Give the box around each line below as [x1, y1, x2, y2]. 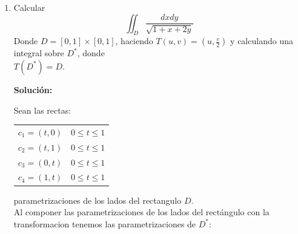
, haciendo [115, 34, 153, 47]
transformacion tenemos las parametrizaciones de [13, 217, 196, 230]
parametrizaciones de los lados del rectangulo [13, 193, 182, 206]
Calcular [13, 1, 45, 13]
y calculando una [230, 34, 293, 47]
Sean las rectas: [13, 103, 71, 116]
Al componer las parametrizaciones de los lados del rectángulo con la [13, 206, 270, 218]
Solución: [13, 83, 53, 96]
